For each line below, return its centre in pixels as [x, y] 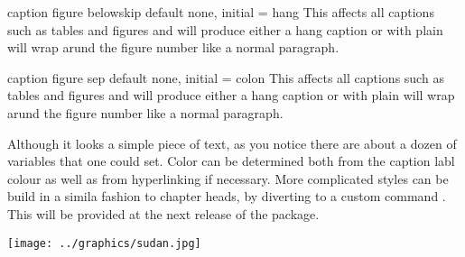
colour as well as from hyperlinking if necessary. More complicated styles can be [228, 178]
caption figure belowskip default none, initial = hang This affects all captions [221, 12]
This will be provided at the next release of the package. [163, 213]
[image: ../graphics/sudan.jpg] [104, 243]
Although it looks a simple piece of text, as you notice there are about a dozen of [232, 143]
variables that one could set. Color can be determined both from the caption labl [231, 161]
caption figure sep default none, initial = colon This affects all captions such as [226, 77]
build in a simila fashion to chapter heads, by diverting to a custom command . [227, 196]
